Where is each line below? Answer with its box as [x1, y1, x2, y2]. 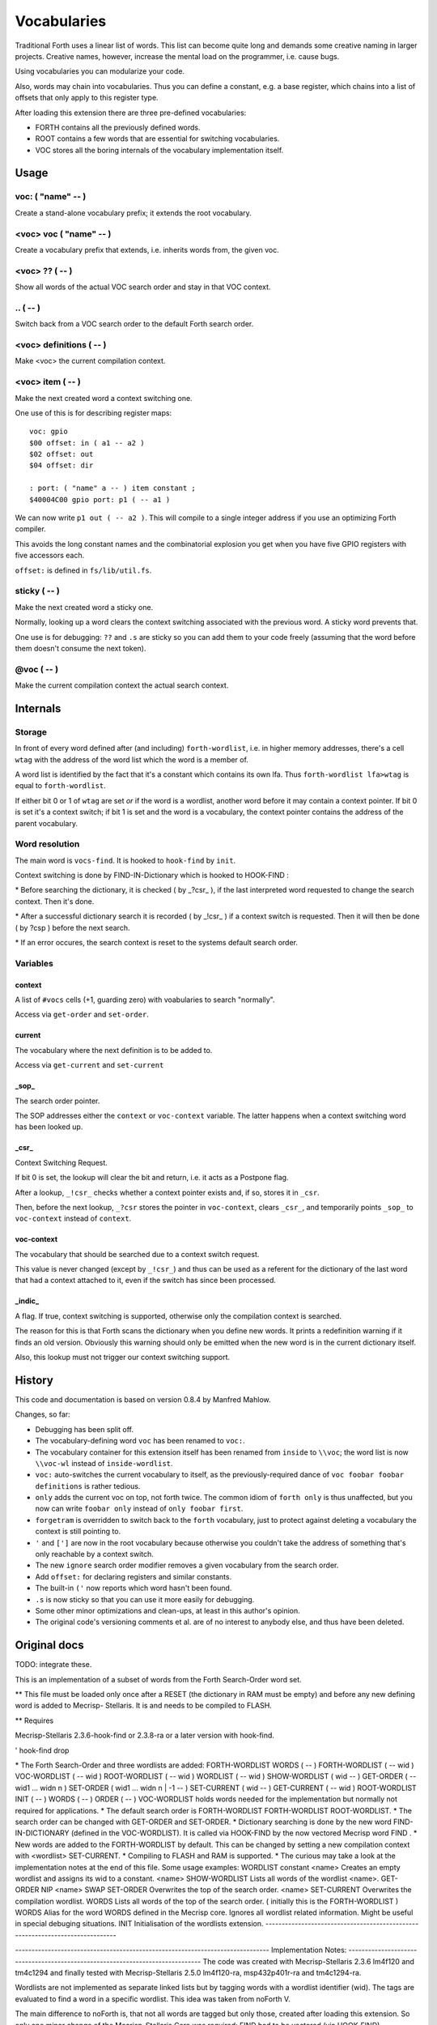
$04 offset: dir [29, 461, 94, 470]
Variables [15, 957, 54, 969]
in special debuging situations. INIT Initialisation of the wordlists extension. [15, 1919, 264, 1929]
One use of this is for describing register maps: [15, 407, 172, 417]
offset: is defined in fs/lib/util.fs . [15, 565, 152, 575]
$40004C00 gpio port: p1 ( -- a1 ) [29, 495, 171, 504]
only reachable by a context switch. [35, 1550, 154, 1559]
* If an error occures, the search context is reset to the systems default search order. [15, 938, 299, 948]
